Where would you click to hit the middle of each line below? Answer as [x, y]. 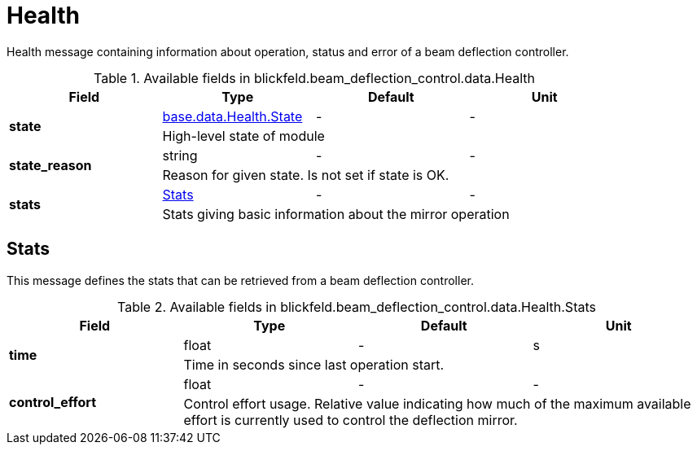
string [180, 155]
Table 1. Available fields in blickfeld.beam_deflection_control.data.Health [315, 78]
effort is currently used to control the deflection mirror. [351, 420]
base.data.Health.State [232, 116]
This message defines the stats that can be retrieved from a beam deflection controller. [240, 280]
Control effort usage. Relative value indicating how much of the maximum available [437, 403]
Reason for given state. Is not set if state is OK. [306, 175]
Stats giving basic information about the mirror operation [336, 214]
